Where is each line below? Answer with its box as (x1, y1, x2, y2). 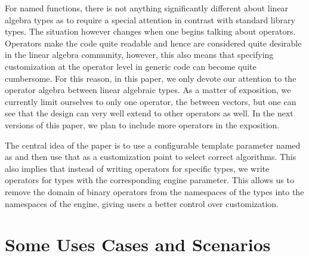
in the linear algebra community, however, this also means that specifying (5, 48, 274, 61)
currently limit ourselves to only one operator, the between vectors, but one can (5, 95, 296, 107)
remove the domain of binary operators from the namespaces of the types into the (5, 185, 304, 198)
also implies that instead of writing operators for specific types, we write (5, 162, 270, 174)
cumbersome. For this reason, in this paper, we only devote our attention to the (5, 72, 296, 84)
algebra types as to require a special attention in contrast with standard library (5, 13, 295, 26)
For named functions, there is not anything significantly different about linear (5, 2, 289, 14)
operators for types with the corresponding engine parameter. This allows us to (5, 174, 294, 186)
